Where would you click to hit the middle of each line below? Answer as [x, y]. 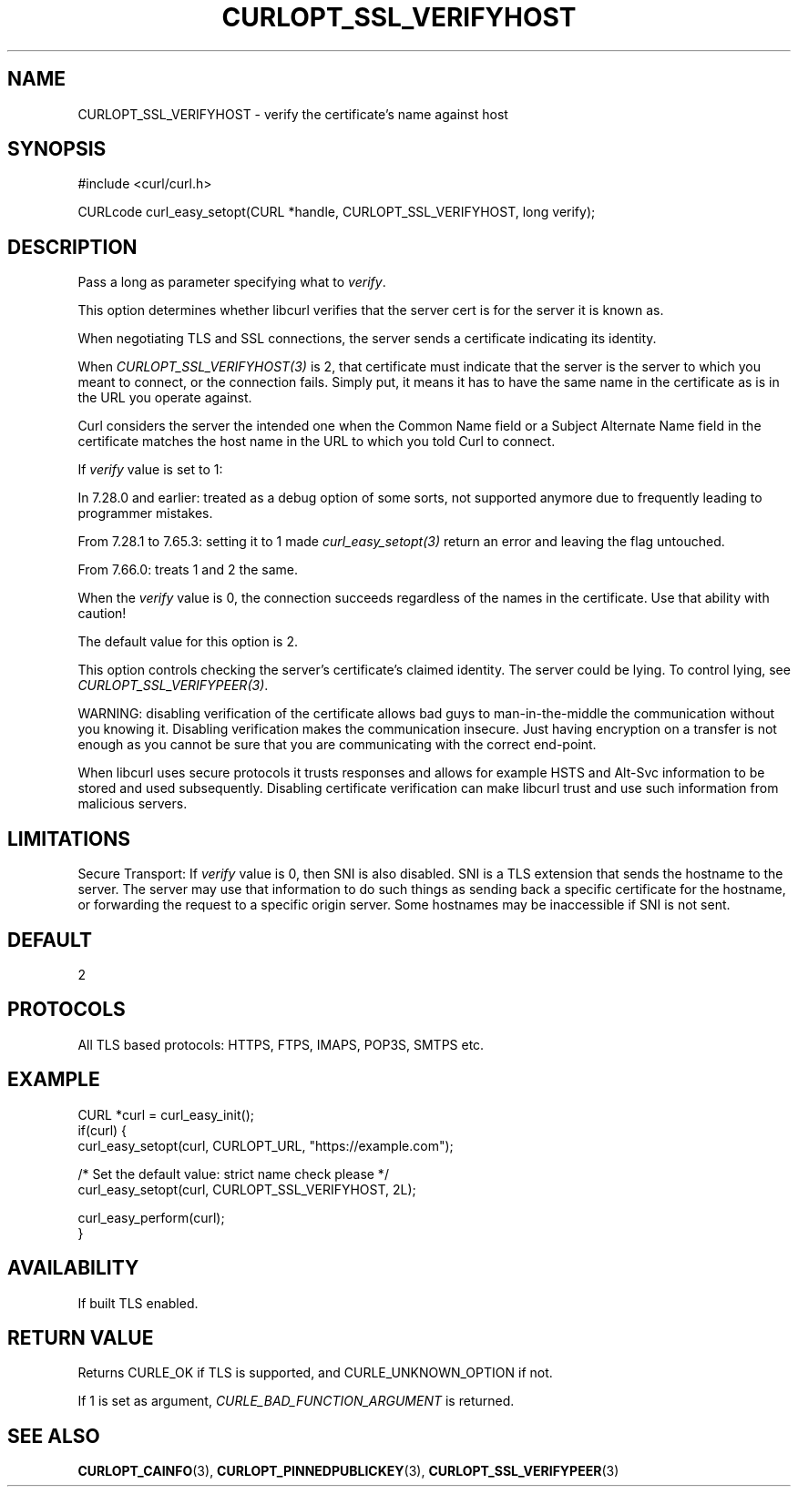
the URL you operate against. [165, 398]
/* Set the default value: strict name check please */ [233, 1174]
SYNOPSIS [57, 149]
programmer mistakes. [145, 513]
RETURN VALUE [81, 1337]
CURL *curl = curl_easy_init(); [166, 1114]
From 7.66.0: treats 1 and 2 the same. [188, 570]
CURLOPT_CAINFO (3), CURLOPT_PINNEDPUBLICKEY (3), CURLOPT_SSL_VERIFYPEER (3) [348, 1471]
